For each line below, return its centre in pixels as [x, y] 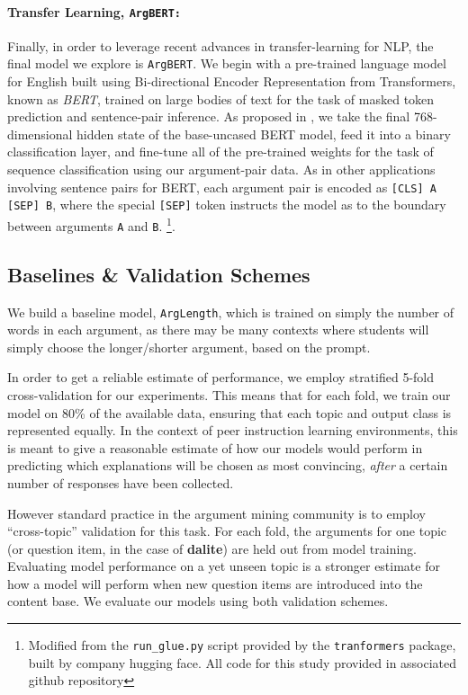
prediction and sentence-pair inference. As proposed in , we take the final [209, 116]
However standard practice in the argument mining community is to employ [217, 513]
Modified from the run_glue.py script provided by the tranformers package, [242, 645]
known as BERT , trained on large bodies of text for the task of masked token [221, 98]
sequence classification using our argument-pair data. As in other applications [221, 169]
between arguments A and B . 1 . [91, 224]
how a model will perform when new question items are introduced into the [215, 583]
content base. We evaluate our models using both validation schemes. [198, 601]
